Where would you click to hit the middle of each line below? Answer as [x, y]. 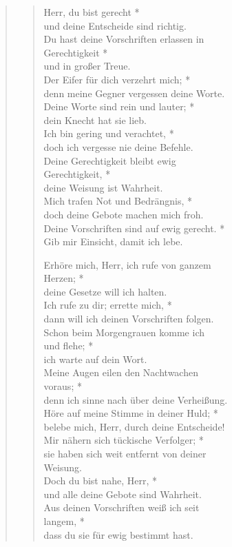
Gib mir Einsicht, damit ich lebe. [113, 241]
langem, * [64, 520]
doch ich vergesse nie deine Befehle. [118, 146]
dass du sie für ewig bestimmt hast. [118, 534]
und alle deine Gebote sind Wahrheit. [123, 494]
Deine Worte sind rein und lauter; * [119, 106]
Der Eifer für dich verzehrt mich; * [117, 79]
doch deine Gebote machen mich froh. [124, 214]
